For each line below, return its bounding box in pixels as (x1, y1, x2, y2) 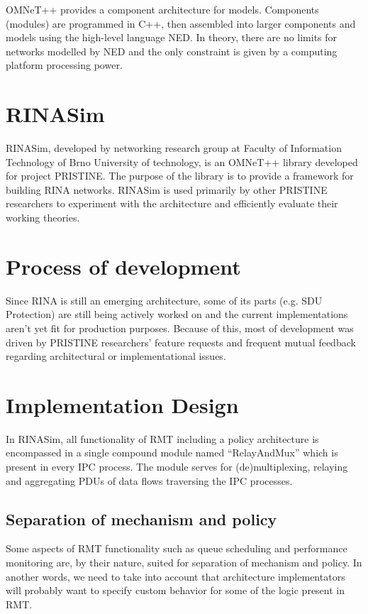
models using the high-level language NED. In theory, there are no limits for (6, 30, 338, 45)
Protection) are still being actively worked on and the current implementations (6, 307, 348, 322)
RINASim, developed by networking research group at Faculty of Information (6, 141, 342, 155)
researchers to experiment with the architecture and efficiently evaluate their (6, 196, 338, 211)
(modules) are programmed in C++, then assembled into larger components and (6, 16, 356, 31)
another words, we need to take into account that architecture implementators (6, 569, 345, 583)
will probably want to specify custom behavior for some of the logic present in (6, 583, 345, 598)
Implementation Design (6, 390, 239, 419)
